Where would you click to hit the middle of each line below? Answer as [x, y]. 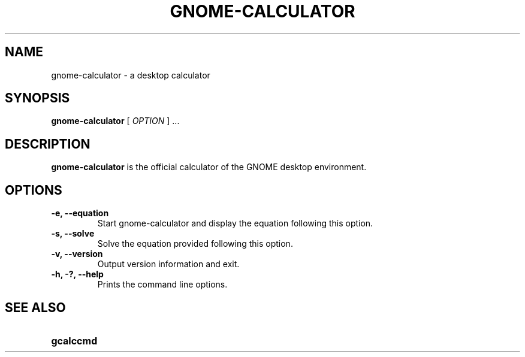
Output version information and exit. [168, 264]
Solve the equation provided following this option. [195, 244]
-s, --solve [73, 234]
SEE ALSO [35, 307]
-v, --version [77, 254]
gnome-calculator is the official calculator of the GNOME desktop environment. [209, 167]
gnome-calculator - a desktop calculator [131, 75]
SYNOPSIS [37, 98]
